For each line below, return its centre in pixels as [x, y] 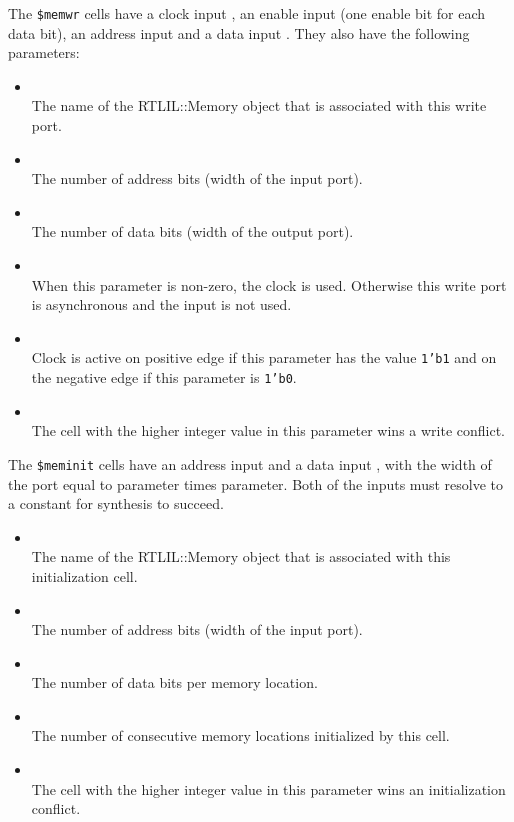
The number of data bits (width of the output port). [192, 231]
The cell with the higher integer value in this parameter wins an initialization [268, 788]
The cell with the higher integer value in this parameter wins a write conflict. [268, 430]
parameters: [44, 52]
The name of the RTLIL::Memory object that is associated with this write [259, 105]
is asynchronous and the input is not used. [161, 304]
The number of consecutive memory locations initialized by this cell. [240, 735]
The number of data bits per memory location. [174, 682]
